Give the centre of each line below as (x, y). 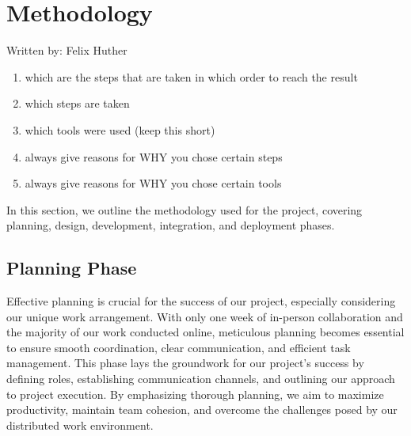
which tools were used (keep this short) (120, 129)
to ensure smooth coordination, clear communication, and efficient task (179, 347)
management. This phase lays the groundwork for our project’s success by (185, 363)
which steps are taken (77, 103)
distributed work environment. (80, 425)
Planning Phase (72, 268)
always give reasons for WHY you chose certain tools (153, 183)
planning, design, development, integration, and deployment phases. (171, 225)
